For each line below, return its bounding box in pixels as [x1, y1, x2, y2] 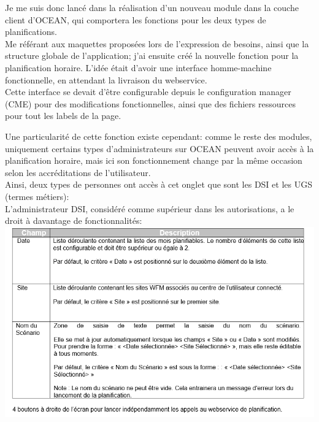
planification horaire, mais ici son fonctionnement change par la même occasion [5, 154, 302, 167]
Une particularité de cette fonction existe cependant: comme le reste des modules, [5, 129, 312, 142]
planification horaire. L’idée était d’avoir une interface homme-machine [5, 61, 272, 74]
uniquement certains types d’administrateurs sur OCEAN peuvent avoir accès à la [5, 142, 314, 155]
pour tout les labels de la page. [5, 109, 121, 122]
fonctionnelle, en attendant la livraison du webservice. [5, 73, 207, 86]
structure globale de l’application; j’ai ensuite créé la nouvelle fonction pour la [5, 49, 299, 62]
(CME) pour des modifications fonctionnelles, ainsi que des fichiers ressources [5, 97, 296, 110]
